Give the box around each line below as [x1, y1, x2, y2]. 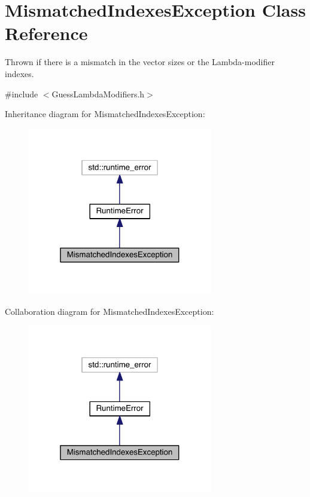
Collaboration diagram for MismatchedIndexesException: [5, 305, 214, 317]
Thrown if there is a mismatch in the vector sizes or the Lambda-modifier [5, 56, 275, 68]
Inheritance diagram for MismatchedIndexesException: [5, 108, 205, 120]
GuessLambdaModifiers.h [51, 87, 145, 100]
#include [5, 87, 38, 100]
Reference [5, 21, 88, 45]
